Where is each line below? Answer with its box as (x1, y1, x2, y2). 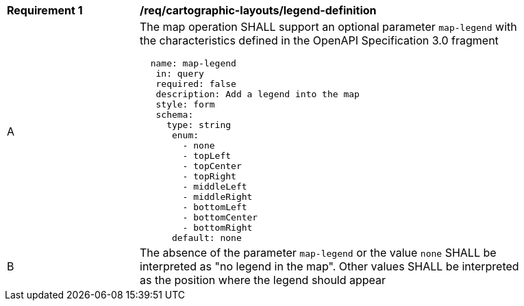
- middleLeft (182, 181, 247, 192)
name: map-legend (150, 58, 236, 68)
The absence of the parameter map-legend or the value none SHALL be (140, 246, 497, 259)
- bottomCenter (182, 212, 258, 222)
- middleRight (182, 192, 253, 202)
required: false (155, 79, 236, 89)
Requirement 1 (7, 3, 83, 17)
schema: (155, 110, 194, 120)
